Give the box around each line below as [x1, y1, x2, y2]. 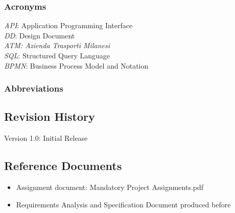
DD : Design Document [4, 30, 75, 40]
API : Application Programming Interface [4, 20, 133, 31]
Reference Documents [4, 158, 122, 174]
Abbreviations [4, 82, 63, 95]
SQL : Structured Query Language [4, 50, 110, 60]
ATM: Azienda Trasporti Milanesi [4, 40, 110, 51]
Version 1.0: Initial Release [4, 133, 88, 143]
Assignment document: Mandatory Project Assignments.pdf [16, 182, 204, 193]
